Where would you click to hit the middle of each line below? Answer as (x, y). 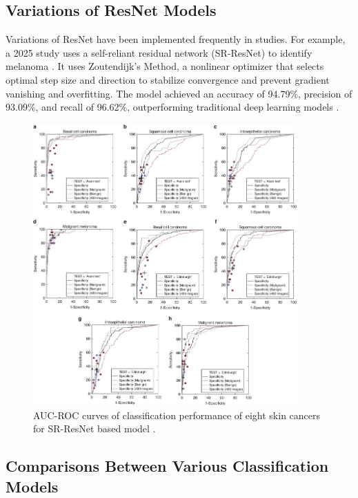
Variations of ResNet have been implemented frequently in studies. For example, (176, 39)
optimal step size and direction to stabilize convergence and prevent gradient (168, 79)
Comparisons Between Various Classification (167, 466)
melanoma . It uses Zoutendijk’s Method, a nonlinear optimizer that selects (165, 66)
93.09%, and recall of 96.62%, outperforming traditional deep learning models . (172, 107)
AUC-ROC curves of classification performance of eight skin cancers (177, 415)
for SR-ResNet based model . (95, 428)
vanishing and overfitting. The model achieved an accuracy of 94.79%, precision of (179, 93)
